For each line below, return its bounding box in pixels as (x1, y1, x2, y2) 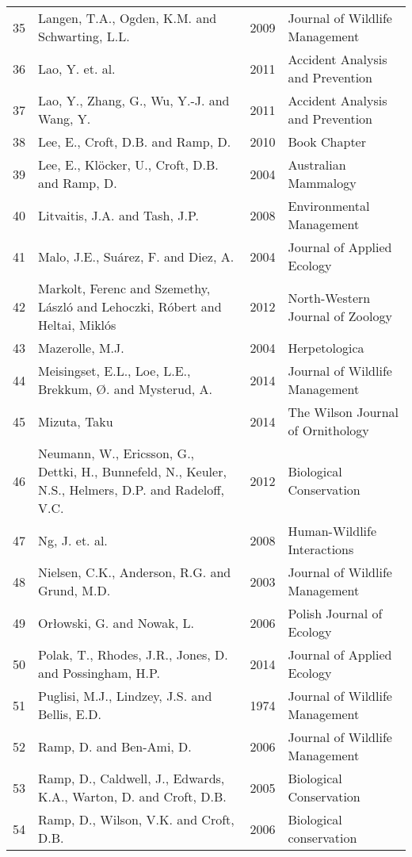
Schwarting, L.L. (38, 27, 130, 45)
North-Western (288, 288, 371, 307)
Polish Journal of (288, 604, 383, 622)
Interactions (288, 540, 354, 558)
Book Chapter (288, 132, 366, 151)
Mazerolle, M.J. (38, 339, 124, 357)
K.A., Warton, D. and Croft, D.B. (38, 787, 227, 805)
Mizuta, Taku (38, 411, 113, 430)
